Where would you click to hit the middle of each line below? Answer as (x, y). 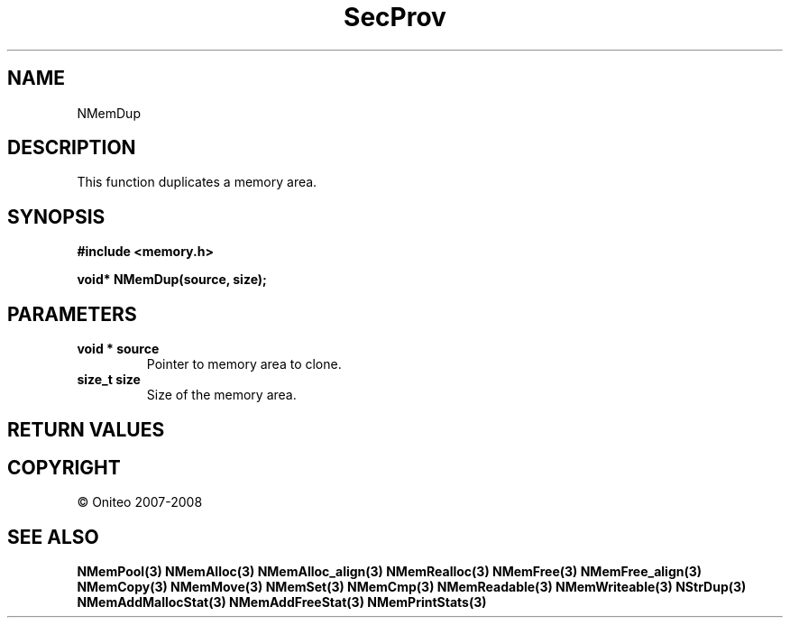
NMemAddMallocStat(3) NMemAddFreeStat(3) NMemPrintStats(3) (282, 602)
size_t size (109, 380)
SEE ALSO (53, 537)
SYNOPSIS (56, 216)
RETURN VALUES (86, 429)
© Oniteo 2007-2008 (140, 502)
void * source (118, 349)
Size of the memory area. (221, 395)
